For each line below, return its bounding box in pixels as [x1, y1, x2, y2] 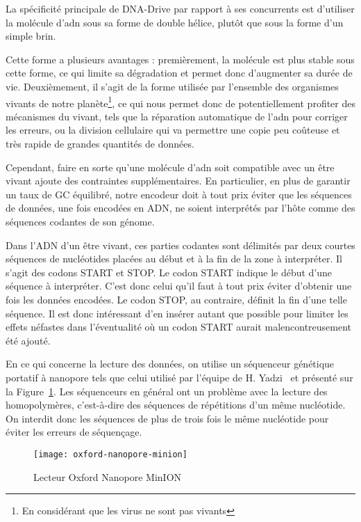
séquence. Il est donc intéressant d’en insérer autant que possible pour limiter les [6, 306, 349, 320]
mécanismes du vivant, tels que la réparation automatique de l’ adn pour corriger [6, 109, 348, 123]
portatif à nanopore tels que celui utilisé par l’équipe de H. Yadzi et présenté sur [6, 370, 353, 384]
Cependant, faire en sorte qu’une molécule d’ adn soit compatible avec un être [6, 159, 335, 174]
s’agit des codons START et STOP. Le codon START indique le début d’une [6, 264, 333, 279]
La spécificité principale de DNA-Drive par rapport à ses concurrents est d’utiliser [6, 1, 355, 15]
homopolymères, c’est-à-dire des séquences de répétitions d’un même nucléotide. [6, 397, 346, 412]
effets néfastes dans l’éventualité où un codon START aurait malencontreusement [6, 319, 352, 334]
